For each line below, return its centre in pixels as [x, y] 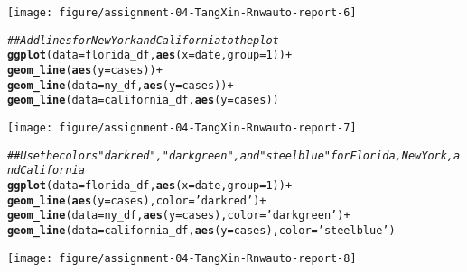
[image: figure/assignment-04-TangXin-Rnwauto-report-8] [182, 258]
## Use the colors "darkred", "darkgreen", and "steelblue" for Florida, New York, [231, 155]
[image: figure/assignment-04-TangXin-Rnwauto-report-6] [182, 13]
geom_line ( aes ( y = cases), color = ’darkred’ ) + [137, 200]
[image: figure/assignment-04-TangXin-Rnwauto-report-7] [182, 127]
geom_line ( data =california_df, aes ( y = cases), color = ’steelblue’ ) [201, 230]
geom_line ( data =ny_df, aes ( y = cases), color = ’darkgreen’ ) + [179, 216]
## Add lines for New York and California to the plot [143, 40]
